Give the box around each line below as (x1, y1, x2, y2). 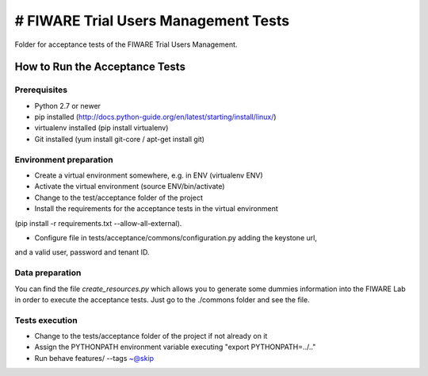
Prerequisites (14, 84, 67, 95)
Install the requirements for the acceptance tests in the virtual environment (34, 204, 279, 213)
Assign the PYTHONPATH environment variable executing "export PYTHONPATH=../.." (34, 342, 316, 352)
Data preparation (14, 267, 82, 278)
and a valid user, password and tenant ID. (14, 247, 150, 257)
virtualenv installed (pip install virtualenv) (34, 123, 169, 132)
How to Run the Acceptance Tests (14, 60, 186, 74)
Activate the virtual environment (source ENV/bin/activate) (34, 182, 225, 191)
